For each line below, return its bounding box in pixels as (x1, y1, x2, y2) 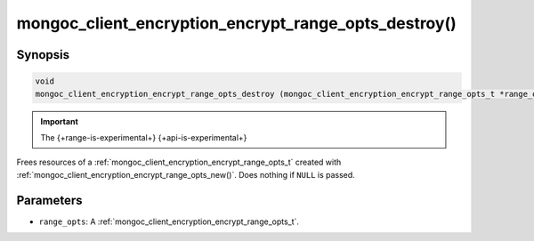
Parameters (16, 192, 83, 208)
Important (40, 116, 79, 126)
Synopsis (16, 47, 70, 62)
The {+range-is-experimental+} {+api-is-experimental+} (40, 132, 247, 142)
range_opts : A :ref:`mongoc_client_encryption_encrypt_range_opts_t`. (38, 216, 300, 227)
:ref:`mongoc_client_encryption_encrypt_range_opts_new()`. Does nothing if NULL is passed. (16, 169, 355, 180)
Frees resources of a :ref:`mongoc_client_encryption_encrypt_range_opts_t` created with (16, 157, 342, 168)
